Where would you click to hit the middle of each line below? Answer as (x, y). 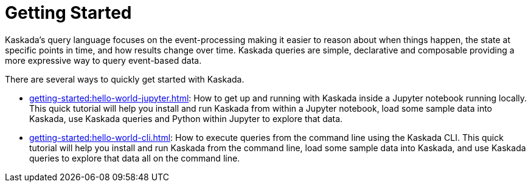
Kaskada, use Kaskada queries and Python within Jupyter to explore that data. (186, 118)
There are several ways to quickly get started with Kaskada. (125, 79)
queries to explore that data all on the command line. (135, 158)
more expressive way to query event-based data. (103, 60)
